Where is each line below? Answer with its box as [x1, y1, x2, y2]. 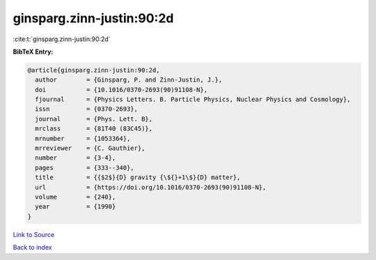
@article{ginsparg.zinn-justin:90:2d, [27, 66, 160, 74]
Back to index [13, 243, 52, 252]
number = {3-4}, [35, 154, 116, 162]
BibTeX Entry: [13, 47, 54, 56]
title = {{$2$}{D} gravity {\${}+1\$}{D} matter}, [35, 174, 241, 181]
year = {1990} [35, 203, 116, 211]
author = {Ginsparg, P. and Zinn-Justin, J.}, [35, 76, 223, 84]
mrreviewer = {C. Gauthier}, [35, 144, 146, 153]
